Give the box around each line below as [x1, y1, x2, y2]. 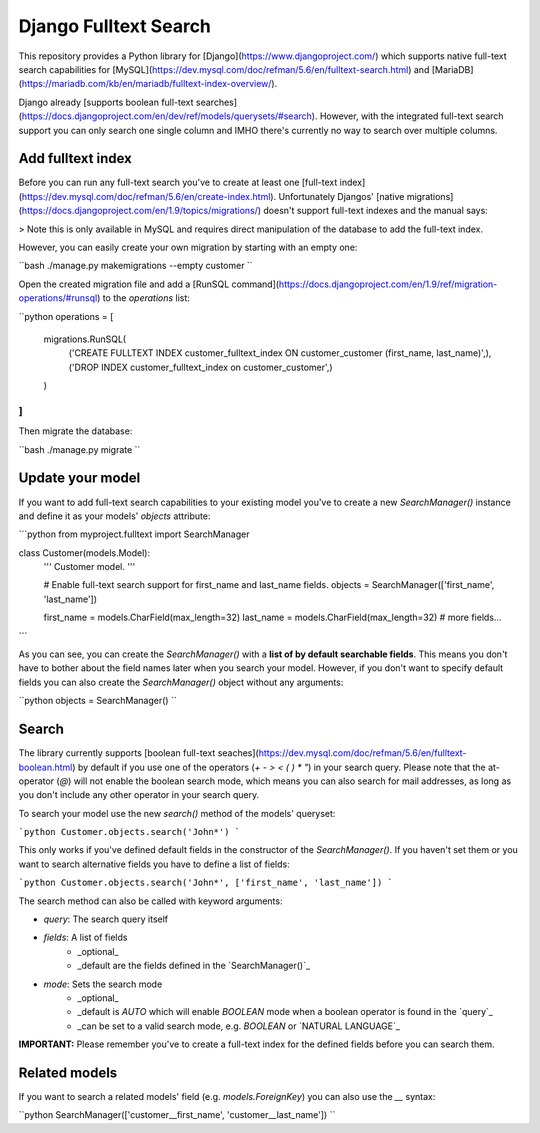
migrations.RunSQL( [43, 333, 127, 345]
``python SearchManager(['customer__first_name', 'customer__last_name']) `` [18, 1109, 336, 1121]
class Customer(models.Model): [18, 546, 151, 559]
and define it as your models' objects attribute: [18, 510, 211, 522]
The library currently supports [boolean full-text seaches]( [18, 747, 259, 759]
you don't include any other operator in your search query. [18, 789, 260, 801]
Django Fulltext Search [18, 15, 212, 37]
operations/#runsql [18, 292, 98, 304]
